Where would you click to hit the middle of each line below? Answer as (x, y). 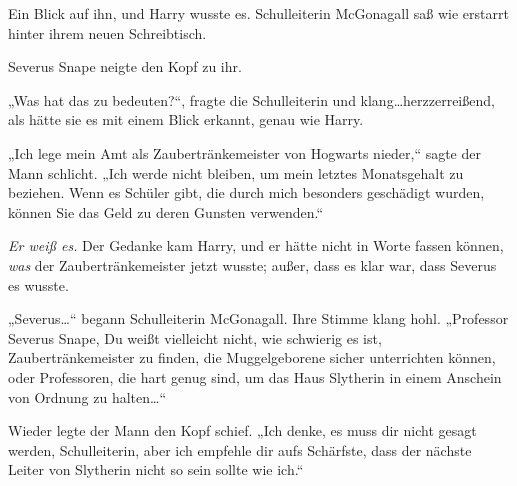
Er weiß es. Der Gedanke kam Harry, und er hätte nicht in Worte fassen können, (256, 245)
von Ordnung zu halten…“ (87, 396)
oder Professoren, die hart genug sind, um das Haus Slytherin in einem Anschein (255, 376)
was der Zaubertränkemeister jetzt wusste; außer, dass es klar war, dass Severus (252, 264)
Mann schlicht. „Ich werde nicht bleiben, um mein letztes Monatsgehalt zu (236, 172)
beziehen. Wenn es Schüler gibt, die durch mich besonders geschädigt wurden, (246, 192)
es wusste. (38, 284)
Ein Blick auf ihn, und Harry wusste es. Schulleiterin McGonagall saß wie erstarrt (258, 13)
